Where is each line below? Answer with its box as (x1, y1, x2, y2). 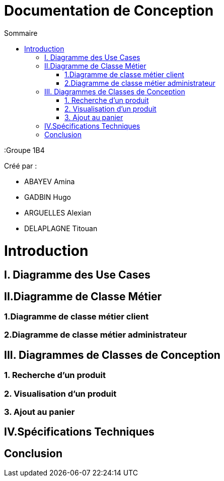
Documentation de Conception (4, 2, 214, 19)
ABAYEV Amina (24, 177, 75, 186)
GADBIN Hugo (24, 192, 71, 201)
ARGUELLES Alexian (24, 208, 92, 217)
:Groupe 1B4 (4, 145, 45, 154)
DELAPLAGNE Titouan (24, 224, 98, 233)
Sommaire (4, 28, 38, 37)
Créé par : (4, 161, 37, 170)
